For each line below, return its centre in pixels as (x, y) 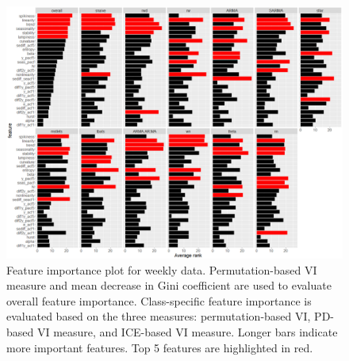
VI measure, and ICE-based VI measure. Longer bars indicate (187, 331)
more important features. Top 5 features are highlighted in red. (160, 347)
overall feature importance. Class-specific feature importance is (159, 300)
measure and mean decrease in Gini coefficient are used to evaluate (169, 285)
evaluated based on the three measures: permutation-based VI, (159, 316)
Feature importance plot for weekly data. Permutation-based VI (162, 269)
